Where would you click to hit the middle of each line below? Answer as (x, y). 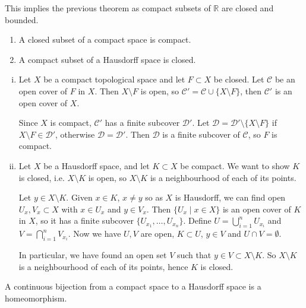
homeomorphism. (36, 298)
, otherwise (75, 134)
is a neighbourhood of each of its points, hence (103, 266)
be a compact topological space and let (114, 79)
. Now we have (94, 234)
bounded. (22, 19)
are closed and (247, 8)
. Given (79, 197)
